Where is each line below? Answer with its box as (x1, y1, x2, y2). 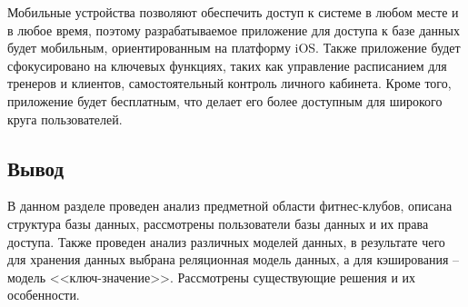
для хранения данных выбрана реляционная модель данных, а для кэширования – (7, 250, 460, 269)
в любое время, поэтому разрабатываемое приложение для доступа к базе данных (7, 20, 460, 39)
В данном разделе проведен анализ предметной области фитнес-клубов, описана (7, 196, 453, 215)
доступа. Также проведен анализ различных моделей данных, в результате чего (7, 232, 445, 251)
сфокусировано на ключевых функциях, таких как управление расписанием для (7, 55, 447, 74)
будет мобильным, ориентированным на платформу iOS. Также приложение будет (7, 38, 461, 57)
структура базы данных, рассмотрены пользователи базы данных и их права (7, 213, 429, 233)
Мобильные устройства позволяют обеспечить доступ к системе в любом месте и (7, 3, 459, 21)
